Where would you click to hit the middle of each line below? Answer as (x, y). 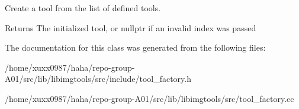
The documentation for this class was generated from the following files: (135, 47)
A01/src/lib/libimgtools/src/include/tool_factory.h (98, 79)
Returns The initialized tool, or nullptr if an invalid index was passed (131, 27)
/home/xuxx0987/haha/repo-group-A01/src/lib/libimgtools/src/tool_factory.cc (149, 98)
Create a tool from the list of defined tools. (83, 8)
